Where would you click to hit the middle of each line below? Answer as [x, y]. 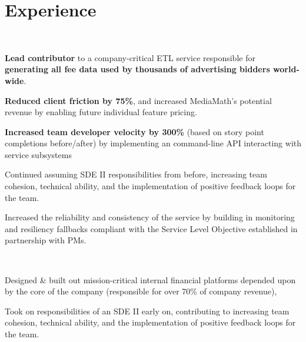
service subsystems [38, 154]
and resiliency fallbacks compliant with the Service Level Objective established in [151, 228]
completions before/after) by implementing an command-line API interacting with [153, 143]
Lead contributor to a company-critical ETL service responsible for [130, 57]
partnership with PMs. [46, 240]
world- [286, 69]
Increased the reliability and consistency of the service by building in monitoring [150, 217]
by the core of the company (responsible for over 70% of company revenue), [141, 291]
